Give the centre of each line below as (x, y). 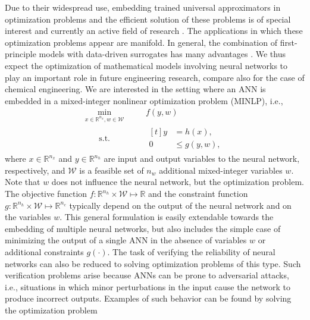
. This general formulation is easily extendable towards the (167, 217)
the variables (28, 217)
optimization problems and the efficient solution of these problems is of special (148, 19)
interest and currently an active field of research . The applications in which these (154, 31)
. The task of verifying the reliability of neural (191, 252)
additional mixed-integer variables (221, 170)
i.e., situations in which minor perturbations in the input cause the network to (148, 286)
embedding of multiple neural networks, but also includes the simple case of (143, 228)
